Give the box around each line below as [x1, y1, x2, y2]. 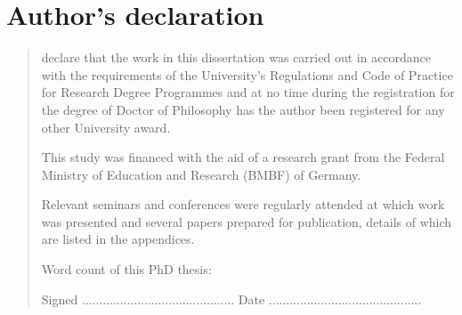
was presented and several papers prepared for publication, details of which [41, 212, 452, 230]
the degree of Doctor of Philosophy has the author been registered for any [41, 100, 445, 118]
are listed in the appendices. [41, 230, 195, 248]
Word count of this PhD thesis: [41, 260, 212, 279]
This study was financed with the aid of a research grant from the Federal [41, 148, 445, 166]
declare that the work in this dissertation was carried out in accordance [41, 48, 432, 67]
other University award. [41, 117, 171, 136]
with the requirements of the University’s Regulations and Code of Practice [41, 65, 453, 84]
